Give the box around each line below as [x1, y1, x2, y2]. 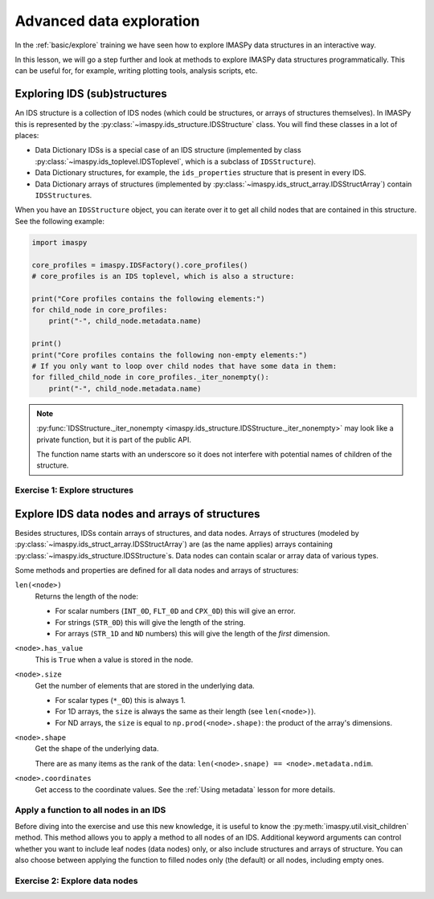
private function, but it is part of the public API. [36, 435, 192, 444]
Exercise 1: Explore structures [14, 484, 134, 496]
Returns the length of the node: [35, 591, 138, 601]
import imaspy [31, 238, 88, 247]
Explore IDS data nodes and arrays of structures [14, 507, 260, 521]
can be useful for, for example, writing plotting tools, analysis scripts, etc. [14, 66, 258, 76]
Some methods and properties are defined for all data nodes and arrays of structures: [14, 566, 299, 574]
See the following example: [14, 216, 104, 226]
